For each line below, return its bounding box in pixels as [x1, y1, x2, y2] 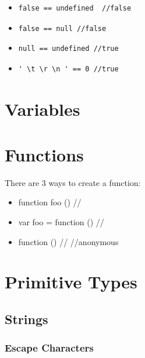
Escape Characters [5, 340, 94, 355]
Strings [5, 310, 48, 328]
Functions [5, 142, 84, 166]
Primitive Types [5, 270, 137, 294]
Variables [5, 97, 80, 121]
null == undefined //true [18, 44, 119, 53]
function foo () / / [18, 196, 82, 208]
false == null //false [18, 24, 107, 33]
